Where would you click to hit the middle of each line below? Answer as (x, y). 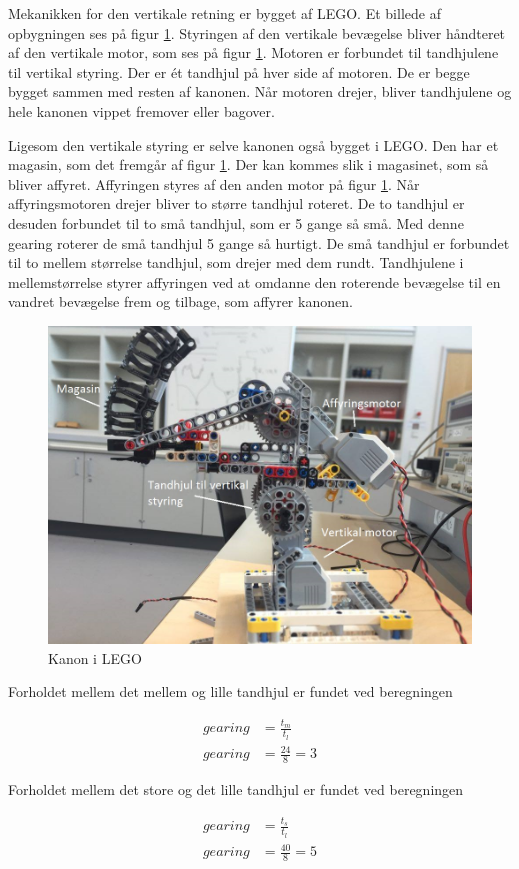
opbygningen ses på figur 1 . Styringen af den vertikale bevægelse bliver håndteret (257, 32)
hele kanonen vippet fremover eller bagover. (141, 110)
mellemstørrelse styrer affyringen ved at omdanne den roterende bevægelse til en (254, 281)
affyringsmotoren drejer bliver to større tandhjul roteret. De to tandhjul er (236, 203)
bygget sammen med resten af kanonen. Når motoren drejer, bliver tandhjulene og (260, 91)
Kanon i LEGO (95, 657)
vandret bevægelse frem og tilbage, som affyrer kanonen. (180, 301)
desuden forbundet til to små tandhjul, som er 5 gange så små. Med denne (236, 222)
